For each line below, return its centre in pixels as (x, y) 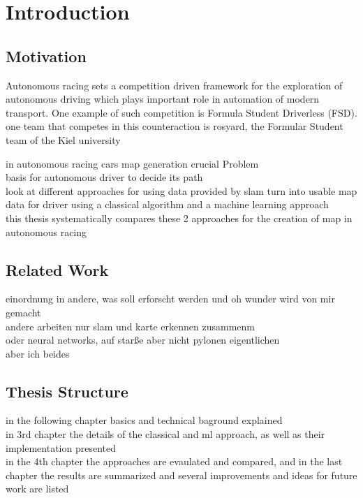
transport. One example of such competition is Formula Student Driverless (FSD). (181, 112)
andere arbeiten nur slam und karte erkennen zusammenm (130, 326)
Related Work (57, 269)
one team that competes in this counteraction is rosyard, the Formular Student (175, 126)
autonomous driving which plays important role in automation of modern (163, 99)
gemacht (23, 312)
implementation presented (61, 447)
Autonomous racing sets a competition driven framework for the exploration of (174, 85)
